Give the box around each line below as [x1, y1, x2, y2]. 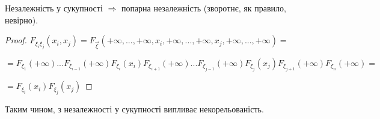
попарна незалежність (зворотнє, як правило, [121, 2, 286, 14]
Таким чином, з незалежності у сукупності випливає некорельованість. [5, 102, 264, 115]
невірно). [5, 13, 38, 26]
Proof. [5, 34, 27, 46]
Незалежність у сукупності [5, 2, 103, 14]
